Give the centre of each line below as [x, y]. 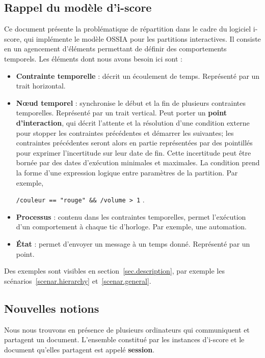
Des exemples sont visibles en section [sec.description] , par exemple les [114, 271]
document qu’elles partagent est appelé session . [79, 349]
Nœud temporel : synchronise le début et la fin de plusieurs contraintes [131, 102]
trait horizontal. [41, 86]
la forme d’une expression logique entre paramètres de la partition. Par [127, 172]
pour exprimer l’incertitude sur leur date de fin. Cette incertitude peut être [134, 152]
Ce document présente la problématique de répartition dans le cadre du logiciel [128, 29]
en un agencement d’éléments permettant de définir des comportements [115, 49]
